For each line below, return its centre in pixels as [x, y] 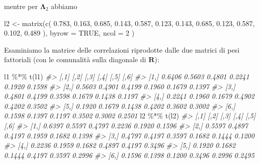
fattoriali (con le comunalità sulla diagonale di [75, 59]
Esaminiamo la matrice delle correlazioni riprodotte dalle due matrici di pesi [122, 49]
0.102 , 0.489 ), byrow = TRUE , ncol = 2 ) [69, 33]
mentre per [21, 6]
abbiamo [64, 6]
